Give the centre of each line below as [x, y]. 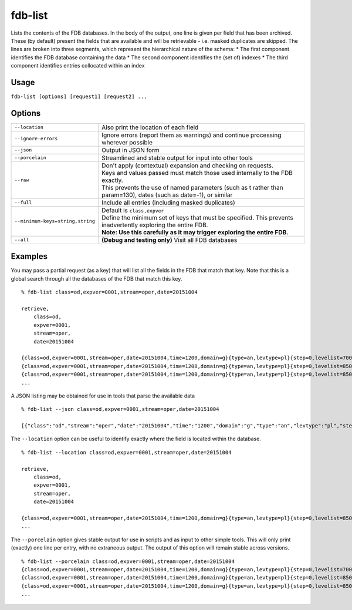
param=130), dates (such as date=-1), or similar [167, 195]
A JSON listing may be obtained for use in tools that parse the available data [103, 396]
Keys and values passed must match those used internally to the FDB [197, 173]
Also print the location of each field [150, 127]
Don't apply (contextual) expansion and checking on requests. [188, 166]
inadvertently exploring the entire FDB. [155, 225]
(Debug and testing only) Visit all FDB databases [170, 240]
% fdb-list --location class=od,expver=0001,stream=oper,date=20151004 [126, 452]
